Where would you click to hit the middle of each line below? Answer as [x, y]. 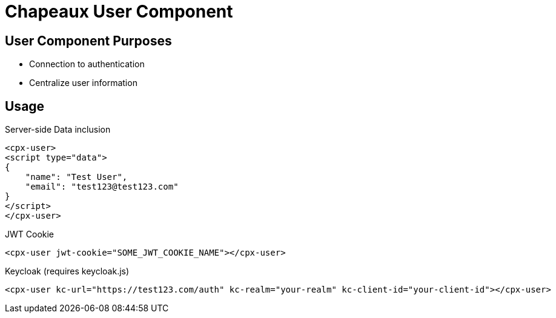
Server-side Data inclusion [58, 130]
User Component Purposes [88, 41]
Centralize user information [83, 83]
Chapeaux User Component [119, 12]
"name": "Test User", [76, 177]
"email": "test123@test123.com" [102, 187]
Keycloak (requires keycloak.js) [67, 271]
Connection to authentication [87, 64]
